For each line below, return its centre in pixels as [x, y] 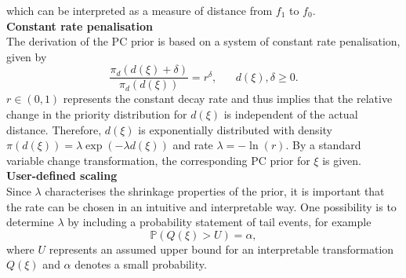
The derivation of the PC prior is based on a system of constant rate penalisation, [203, 41]
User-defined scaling [62, 176]
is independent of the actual [291, 114]
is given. [342, 160]
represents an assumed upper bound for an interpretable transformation [221, 249]
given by [27, 56]
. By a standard [323, 145]
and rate [193, 145]
